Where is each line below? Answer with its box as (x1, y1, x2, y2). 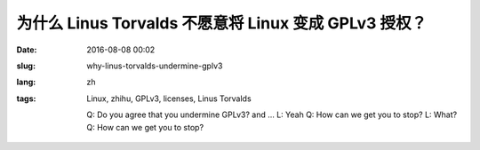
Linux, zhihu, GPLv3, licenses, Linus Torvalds (86, 93, 252, 104)
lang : (16, 76, 36, 88)
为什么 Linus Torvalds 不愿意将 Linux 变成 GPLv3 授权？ (16, 13, 428, 33)
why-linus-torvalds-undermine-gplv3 (86, 60, 223, 71)
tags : (16, 93, 36, 104)
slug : (16, 60, 36, 71)
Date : (16, 44, 37, 55)
